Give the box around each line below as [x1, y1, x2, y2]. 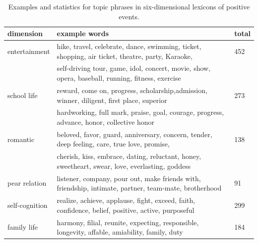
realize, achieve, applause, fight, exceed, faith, [57, 195, 195, 205]
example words [57, 28, 109, 39]
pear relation [7, 178, 47, 188]
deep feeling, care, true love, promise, [57, 139, 170, 149]
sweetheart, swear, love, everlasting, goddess [57, 160, 191, 171]
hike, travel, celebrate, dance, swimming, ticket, [57, 41, 201, 51]
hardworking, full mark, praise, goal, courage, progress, [57, 107, 224, 117]
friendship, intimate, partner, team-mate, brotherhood [57, 183, 222, 193]
